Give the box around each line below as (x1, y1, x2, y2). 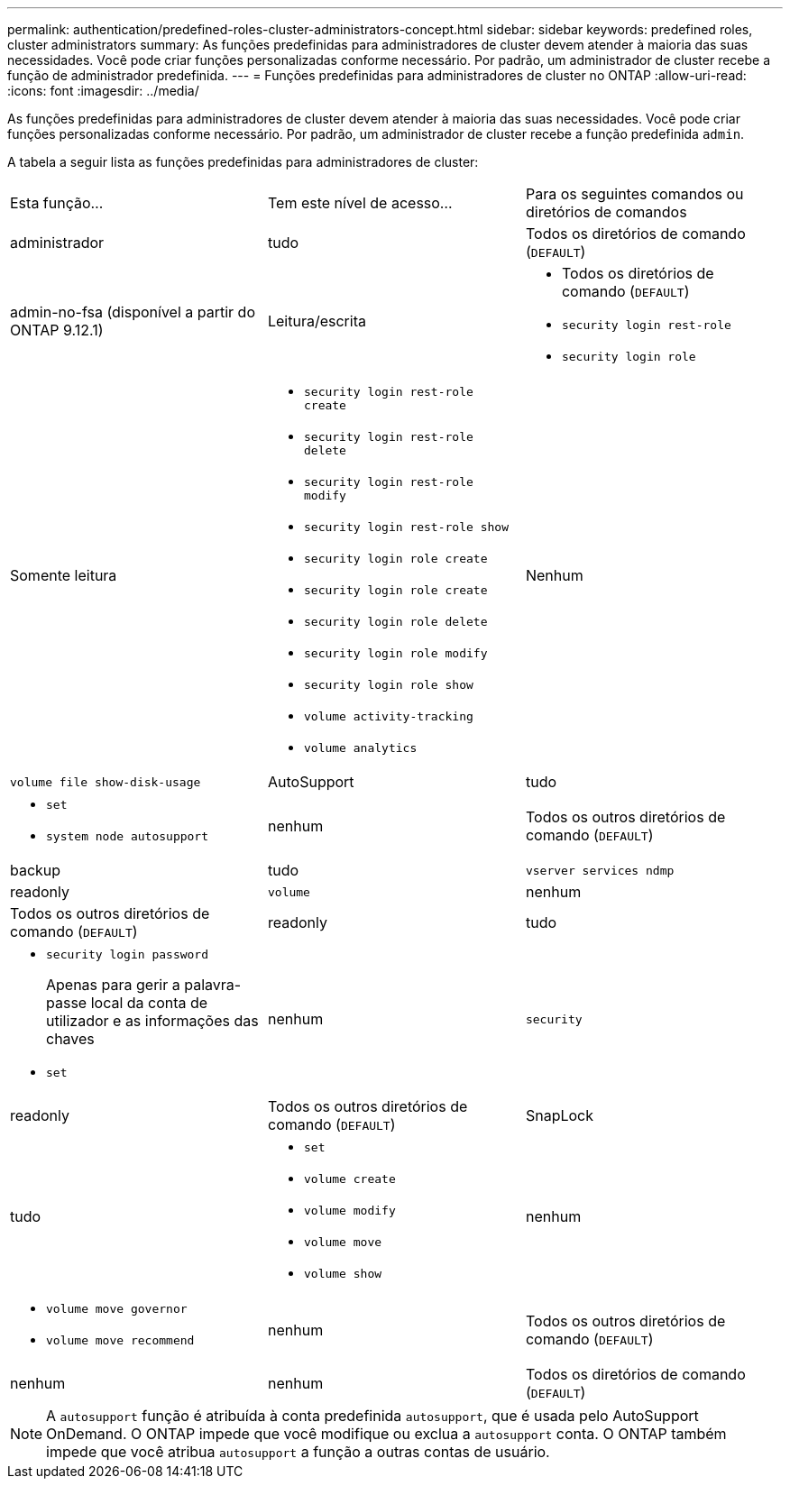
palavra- (184, 976, 242, 994)
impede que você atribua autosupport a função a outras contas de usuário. (46, 1443, 550, 1461)
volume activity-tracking (303, 710, 473, 723)
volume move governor (46, 1302, 188, 1316)
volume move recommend (46, 1334, 195, 1347)
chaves (46, 1030, 95, 1048)
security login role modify (303, 647, 488, 660)
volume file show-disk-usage (10, 775, 201, 789)
